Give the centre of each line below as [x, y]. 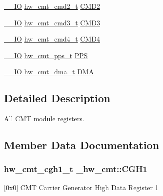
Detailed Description [57, 98]
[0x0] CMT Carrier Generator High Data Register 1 [81, 187]
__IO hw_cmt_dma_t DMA [49, 72]
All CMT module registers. [44, 119]
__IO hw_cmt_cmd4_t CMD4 [52, 39]
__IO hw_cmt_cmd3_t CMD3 [52, 22]
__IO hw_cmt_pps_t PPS [46, 55]
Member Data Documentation [82, 145]
